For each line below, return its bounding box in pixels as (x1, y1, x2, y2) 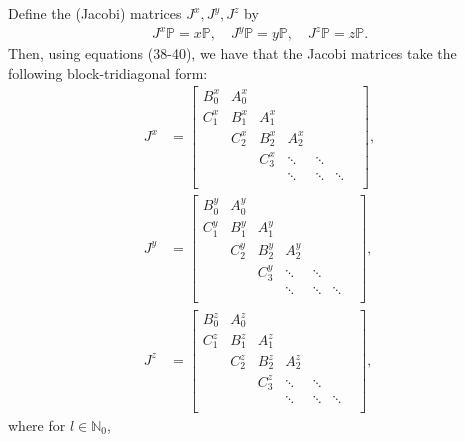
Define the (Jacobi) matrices (8, 3, 182, 23)
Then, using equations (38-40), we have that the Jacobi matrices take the (8, 43, 457, 64)
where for (8, 414, 66, 435)
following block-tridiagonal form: (8, 62, 208, 83)
